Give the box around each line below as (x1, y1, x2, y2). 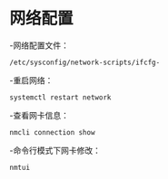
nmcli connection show (9, 127, 95, 137)
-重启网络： (9, 74, 54, 86)
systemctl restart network (9, 92, 112, 102)
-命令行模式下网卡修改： (9, 145, 102, 155)
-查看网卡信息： (9, 109, 70, 120)
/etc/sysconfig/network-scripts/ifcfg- (9, 58, 161, 67)
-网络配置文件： (9, 40, 70, 51)
